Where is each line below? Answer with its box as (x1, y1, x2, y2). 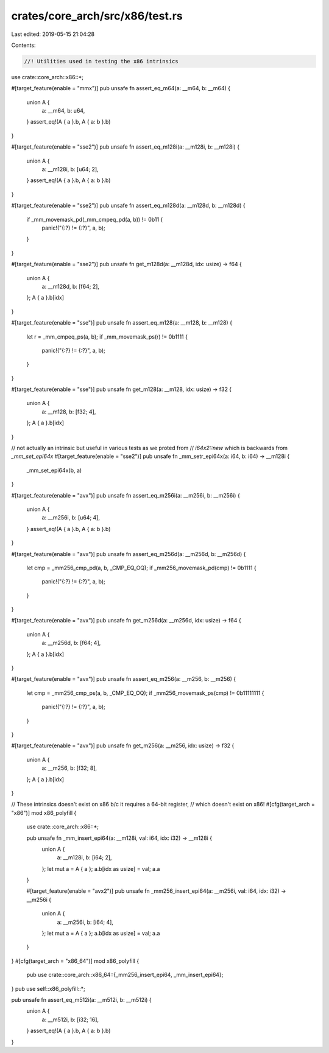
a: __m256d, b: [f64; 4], (41, 639, 101, 647)
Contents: (11, 41, 36, 49)
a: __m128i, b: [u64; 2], (41, 166, 99, 173)
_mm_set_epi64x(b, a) (26, 467, 82, 474)
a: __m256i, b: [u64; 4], (41, 514, 101, 521)
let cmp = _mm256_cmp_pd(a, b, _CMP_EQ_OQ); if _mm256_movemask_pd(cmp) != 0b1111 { (26, 564, 257, 571)
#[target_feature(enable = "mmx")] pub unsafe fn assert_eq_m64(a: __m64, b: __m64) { (11, 85, 231, 92)
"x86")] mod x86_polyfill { (11, 809, 77, 816)
